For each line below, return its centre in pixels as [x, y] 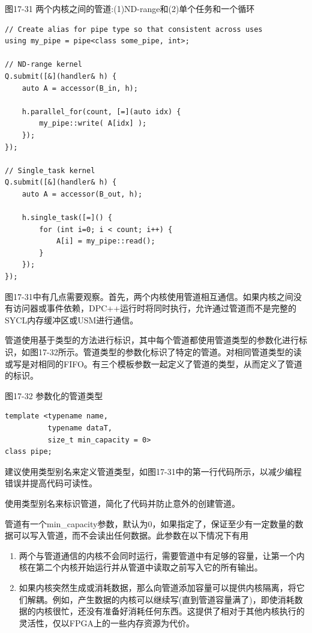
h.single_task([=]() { [67, 218]
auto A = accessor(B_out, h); [82, 194]
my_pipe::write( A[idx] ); [93, 124]
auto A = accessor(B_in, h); [80, 88]
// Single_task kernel [50, 170]
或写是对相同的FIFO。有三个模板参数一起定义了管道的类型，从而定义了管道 [154, 363]
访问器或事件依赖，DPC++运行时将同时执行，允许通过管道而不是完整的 [155, 308]
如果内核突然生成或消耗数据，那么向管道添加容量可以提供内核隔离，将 [157, 587]
